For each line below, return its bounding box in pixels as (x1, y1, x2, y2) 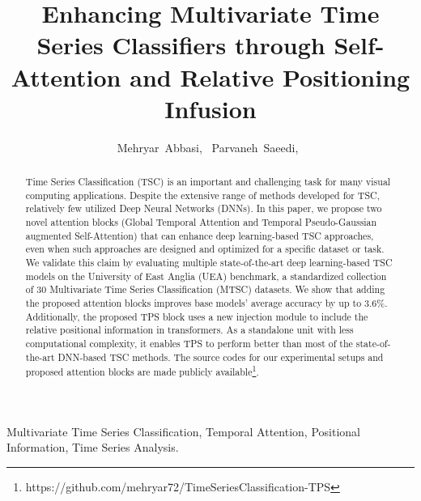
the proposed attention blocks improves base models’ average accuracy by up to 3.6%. (25, 295, 388, 309)
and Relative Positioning (130, 60, 410, 93)
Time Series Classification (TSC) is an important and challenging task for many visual (25, 175, 391, 189)
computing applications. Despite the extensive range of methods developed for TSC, (25, 188, 380, 202)
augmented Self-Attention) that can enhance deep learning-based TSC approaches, (25, 228, 374, 242)
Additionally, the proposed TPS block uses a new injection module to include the (25, 309, 368, 323)
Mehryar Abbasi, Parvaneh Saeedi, (117, 138, 299, 155)
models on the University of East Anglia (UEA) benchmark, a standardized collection (25, 269, 387, 282)
